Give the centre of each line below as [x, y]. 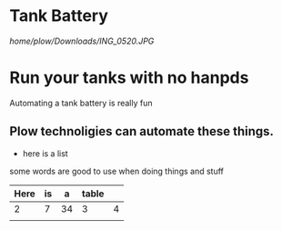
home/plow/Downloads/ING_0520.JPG [82, 41]
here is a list [45, 153]
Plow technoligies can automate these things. [142, 131]
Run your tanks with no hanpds [129, 78]
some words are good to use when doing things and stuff [117, 171]
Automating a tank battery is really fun [81, 103]
